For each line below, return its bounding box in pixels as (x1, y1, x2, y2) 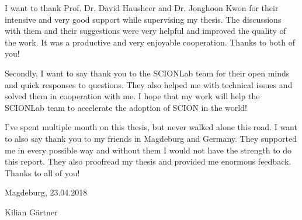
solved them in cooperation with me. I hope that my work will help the (5, 90, 260, 102)
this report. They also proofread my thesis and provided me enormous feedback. (5, 155, 291, 167)
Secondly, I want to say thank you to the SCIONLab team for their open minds (5, 67, 290, 79)
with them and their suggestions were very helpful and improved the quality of (5, 25, 286, 37)
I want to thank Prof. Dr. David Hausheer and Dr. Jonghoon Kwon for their (5, 2, 279, 13)
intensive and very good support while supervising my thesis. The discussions (5, 13, 282, 25)
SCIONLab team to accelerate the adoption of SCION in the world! (5, 101, 247, 113)
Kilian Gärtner (5, 205, 58, 218)
